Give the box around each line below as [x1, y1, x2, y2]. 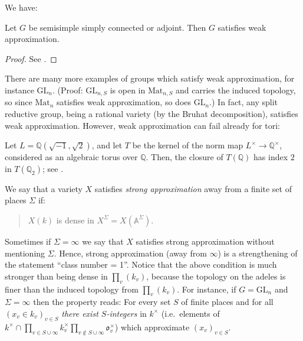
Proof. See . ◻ [5, 52, 57, 64]
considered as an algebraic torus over [5, 151, 138, 163]
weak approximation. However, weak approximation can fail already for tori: [5, 119, 280, 131]
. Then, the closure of [146, 151, 223, 163]
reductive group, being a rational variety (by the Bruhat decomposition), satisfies [5, 108, 298, 120]
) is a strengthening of [218, 246, 298, 259]
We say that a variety [5, 182, 83, 194]
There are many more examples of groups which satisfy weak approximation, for [5, 72, 295, 85]
